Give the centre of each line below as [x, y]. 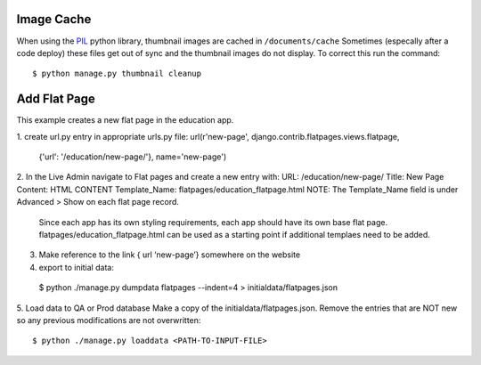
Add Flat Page [56, 99]
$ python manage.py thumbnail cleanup [117, 74]
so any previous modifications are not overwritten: [109, 320]
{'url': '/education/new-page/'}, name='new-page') [133, 157]
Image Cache [54, 19]
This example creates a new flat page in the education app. [125, 120]
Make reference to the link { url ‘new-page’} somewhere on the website [170, 255]
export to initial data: [77, 267]
